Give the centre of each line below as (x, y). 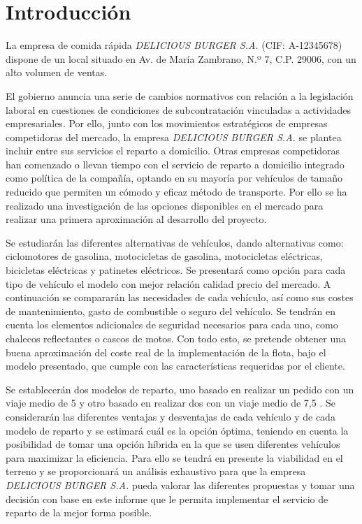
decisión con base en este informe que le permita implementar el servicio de (167, 498)
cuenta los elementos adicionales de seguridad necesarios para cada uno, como (172, 325)
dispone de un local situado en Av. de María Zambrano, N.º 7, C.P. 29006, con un (181, 58)
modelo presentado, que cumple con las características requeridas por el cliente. (175, 366)
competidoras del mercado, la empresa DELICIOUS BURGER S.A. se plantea (174, 137)
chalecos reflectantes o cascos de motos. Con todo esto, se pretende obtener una (176, 338)
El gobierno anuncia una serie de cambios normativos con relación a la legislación (180, 95)
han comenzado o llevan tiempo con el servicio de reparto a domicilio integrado (175, 164)
